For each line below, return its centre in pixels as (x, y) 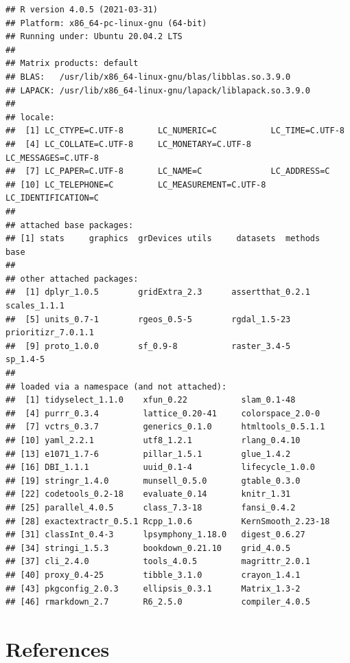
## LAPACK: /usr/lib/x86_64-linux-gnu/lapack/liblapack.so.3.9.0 (158, 90)
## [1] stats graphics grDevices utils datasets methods (163, 239)
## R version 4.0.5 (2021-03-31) (82, 10)
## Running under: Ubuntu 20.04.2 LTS (94, 37)
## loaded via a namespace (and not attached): (116, 386)
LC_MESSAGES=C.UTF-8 (52, 158)
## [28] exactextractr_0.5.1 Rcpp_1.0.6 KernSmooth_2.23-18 (168, 521)
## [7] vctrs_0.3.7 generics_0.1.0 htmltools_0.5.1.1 (165, 427)
